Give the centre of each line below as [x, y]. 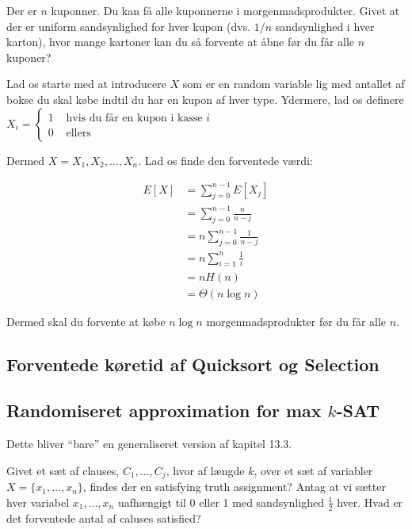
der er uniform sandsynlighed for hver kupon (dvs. [129, 26]
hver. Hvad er [370, 502]
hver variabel [38, 502]
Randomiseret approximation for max [164, 410]
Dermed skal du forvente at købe [86, 321]
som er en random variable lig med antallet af [294, 84]
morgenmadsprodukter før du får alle [296, 321]
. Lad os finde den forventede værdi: [225, 160]
